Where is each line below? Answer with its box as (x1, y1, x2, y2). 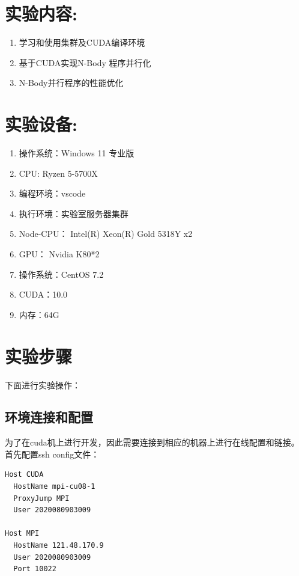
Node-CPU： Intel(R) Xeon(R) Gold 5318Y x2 (19, 227, 193, 240)
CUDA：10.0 (19, 288, 68, 301)
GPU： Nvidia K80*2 (19, 248, 100, 260)
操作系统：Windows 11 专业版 (19, 147, 134, 159)
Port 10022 (13, 565, 56, 574)
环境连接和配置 (5, 408, 93, 426)
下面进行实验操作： (5, 378, 80, 391)
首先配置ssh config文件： (5, 447, 100, 460)
